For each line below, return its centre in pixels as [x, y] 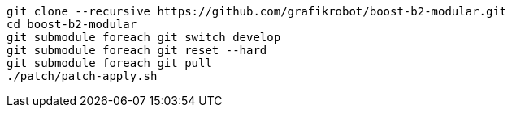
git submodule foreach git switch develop [144, 37]
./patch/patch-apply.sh [82, 76]
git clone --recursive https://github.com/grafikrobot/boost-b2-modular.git [257, 11]
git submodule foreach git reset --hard [137, 50]
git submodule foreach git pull [109, 63]
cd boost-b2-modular [72, 24]
